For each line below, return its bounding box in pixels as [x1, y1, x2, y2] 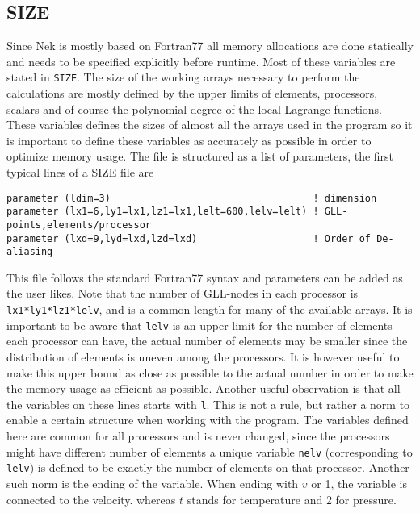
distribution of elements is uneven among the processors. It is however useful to [6, 348, 400, 365]
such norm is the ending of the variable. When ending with [6, 474, 299, 491]
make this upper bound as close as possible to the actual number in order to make [6, 364, 414, 381]
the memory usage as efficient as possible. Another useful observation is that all [6, 380, 401, 397]
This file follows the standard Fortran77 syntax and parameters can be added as [6, 269, 403, 286]
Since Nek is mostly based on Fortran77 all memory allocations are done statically [6, 37, 414, 54]
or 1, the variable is [311, 474, 408, 491]
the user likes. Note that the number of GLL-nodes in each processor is [6, 285, 359, 302]
